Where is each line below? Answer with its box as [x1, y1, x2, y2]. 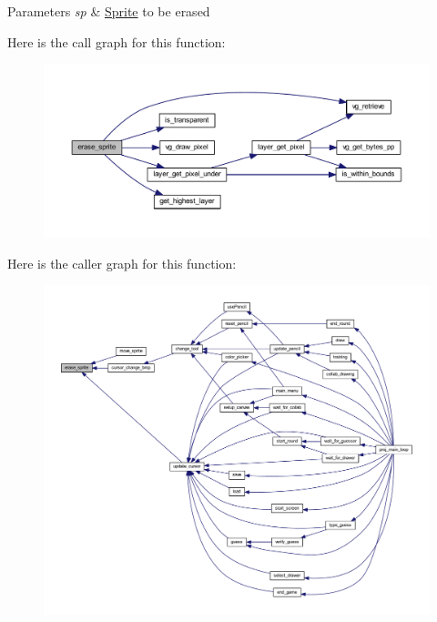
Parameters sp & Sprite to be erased [7, 2, 210, 20]
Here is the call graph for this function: [7, 32, 226, 51]
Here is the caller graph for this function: [7, 253, 237, 272]
